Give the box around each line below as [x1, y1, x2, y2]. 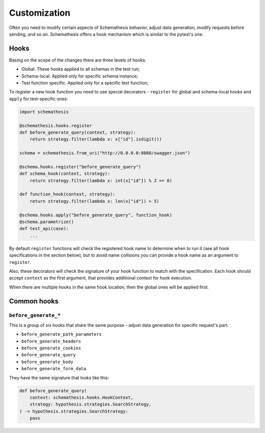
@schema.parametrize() [19, 219, 74, 225]
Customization [9, 7, 71, 18]
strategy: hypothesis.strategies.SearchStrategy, [29, 402, 152, 407]
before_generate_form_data [21, 366, 86, 372]
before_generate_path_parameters [21, 332, 102, 337]
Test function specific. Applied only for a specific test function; [21, 80, 149, 86]
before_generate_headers [21, 338, 81, 344]
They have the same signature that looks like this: [9, 375, 109, 380]
